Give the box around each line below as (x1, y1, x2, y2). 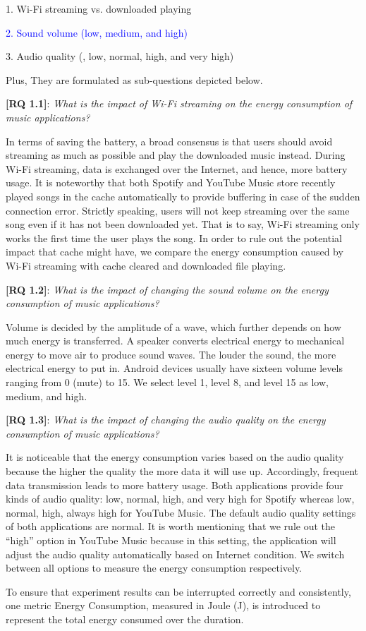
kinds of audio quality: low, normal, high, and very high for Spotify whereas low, (6, 491, 355, 506)
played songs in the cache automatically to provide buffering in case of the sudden (6, 188, 360, 203)
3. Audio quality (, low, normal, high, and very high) (6, 49, 234, 64)
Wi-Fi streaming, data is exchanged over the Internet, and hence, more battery (6, 161, 348, 176)
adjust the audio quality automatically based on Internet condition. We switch (6, 546, 345, 561)
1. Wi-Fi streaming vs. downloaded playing (6, 1, 192, 16)
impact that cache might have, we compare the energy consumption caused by (6, 244, 343, 259)
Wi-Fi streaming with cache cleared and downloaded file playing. (6, 258, 286, 272)
